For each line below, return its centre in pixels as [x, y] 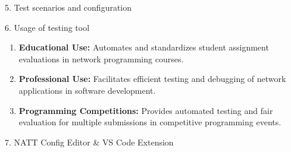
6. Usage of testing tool [47, 27]
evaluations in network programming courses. [101, 58]
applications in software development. [87, 90]
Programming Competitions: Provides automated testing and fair [146, 110]
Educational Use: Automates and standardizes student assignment [144, 47]
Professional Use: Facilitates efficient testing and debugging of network [152, 79]
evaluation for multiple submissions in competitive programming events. [150, 122]
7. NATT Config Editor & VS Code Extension [89, 142]
